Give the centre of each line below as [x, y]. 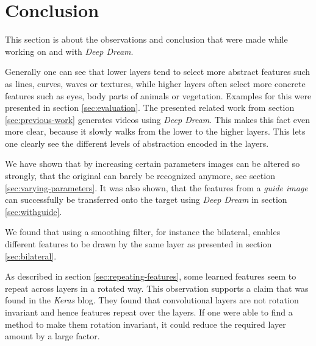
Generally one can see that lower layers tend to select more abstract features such [158, 72]
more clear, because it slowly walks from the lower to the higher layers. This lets [155, 131]
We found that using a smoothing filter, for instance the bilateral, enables [143, 232]
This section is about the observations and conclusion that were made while [146, 39]
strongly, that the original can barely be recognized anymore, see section [140, 176]
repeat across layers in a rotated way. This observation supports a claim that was [157, 288]
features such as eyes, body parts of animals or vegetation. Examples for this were [158, 95]
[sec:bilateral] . [31, 256]
